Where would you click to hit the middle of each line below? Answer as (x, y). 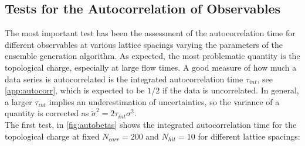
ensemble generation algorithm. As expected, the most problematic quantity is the (152, 56)
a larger (18, 101)
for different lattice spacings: (249, 136)
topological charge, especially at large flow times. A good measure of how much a (151, 67)
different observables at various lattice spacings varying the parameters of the (144, 44)
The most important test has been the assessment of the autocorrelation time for (150, 33)
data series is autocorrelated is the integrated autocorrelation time (124, 79)
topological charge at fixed (52, 136)
